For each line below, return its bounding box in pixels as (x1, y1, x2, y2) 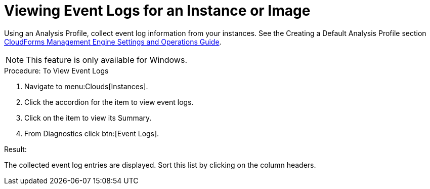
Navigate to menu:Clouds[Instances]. (24, 82, 148, 91)
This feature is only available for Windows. (26, 54, 187, 65)
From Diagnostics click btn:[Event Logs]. (24, 129, 159, 138)
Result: (4, 144, 27, 154)
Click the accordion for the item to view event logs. (24, 97, 194, 106)
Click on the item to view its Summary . (24, 113, 152, 122)
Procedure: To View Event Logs (4, 66, 109, 75)
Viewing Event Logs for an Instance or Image (4, 2, 311, 19)
